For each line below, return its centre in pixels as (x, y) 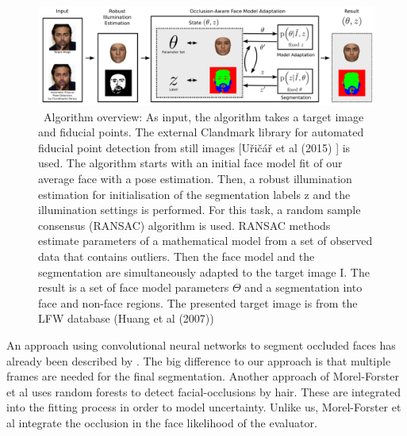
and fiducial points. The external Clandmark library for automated (201, 132)
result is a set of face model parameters (134, 287)
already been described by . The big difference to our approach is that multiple (199, 360)
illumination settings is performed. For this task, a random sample (200, 210)
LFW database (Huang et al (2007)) (126, 318)
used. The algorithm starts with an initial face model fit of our (190, 163)
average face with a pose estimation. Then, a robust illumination (195, 179)
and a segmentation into (303, 287)
